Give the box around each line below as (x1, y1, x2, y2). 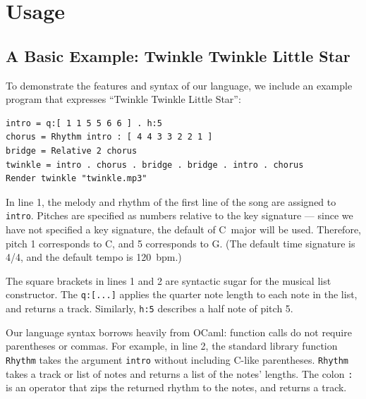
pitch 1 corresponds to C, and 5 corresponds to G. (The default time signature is (6, 235, 355, 250)
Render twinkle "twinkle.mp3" (6, 173, 147, 184)
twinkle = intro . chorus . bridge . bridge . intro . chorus (6, 159, 304, 170)
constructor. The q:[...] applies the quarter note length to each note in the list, (6, 287, 358, 302)
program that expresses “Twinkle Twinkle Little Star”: (6, 92, 241, 106)
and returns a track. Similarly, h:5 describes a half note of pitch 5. (6, 301, 293, 316)
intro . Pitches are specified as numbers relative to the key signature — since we (6, 208, 353, 223)
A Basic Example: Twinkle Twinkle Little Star (6, 44, 350, 66)
